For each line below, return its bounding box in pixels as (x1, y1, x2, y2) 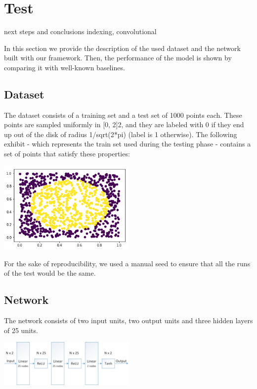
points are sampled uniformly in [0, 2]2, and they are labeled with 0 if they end (4, 119, 244, 130)
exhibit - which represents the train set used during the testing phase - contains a (4, 139, 251, 149)
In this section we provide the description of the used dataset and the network (4, 43, 241, 53)
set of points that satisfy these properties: (4, 148, 130, 159)
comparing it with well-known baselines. (4, 62, 125, 72)
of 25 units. (4, 325, 38, 335)
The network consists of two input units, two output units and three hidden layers (4, 315, 253, 325)
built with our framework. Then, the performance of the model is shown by (4, 52, 232, 63)
